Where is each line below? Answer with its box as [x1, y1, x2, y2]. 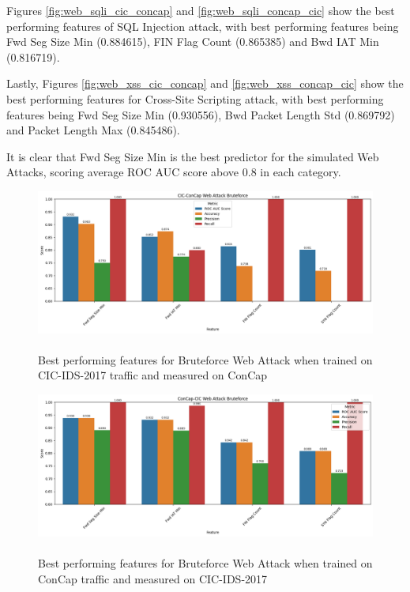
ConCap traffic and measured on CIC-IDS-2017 [38, 570, 268, 586]
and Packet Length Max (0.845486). [6, 122, 180, 138]
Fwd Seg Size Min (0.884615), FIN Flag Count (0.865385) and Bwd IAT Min [6, 33, 379, 50]
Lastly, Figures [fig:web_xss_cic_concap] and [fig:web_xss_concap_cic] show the [6, 75, 404, 92]
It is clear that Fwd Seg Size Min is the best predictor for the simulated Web [6, 148, 379, 164]
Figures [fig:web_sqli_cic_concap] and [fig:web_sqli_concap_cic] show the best [6, 2, 395, 18]
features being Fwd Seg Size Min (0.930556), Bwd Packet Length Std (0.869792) [6, 106, 395, 123]
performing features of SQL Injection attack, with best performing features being [6, 17, 399, 34]
